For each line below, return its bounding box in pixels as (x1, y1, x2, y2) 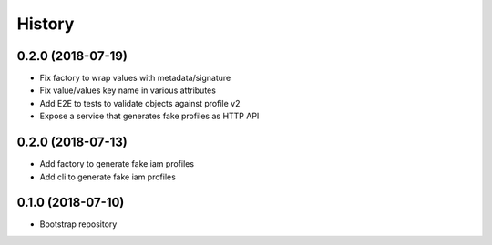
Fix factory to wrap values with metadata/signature (39, 73, 231, 84)
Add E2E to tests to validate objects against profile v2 (39, 97, 241, 108)
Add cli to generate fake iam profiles (39, 171, 177, 182)
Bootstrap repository (39, 219, 118, 230)
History (16, 14, 75, 34)
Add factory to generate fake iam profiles (39, 158, 195, 169)
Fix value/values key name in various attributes (39, 85, 216, 96)
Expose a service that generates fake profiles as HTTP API (39, 110, 260, 122)
